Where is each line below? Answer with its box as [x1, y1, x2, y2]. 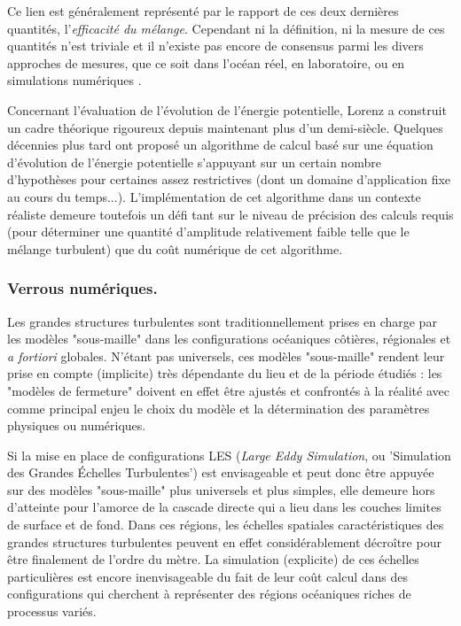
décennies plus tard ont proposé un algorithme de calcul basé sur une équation [7, 135, 434, 154]
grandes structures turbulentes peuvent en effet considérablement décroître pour [7, 532, 441, 551]
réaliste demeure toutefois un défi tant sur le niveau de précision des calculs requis [7, 205, 454, 223]
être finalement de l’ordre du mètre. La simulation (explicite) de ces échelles [7, 550, 419, 568]
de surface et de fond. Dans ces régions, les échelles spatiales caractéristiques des [7, 515, 444, 534]
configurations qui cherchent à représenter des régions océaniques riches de [7, 584, 411, 603]
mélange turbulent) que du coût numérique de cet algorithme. [7, 239, 343, 258]
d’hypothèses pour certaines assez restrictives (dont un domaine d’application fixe [7, 170, 451, 189]
